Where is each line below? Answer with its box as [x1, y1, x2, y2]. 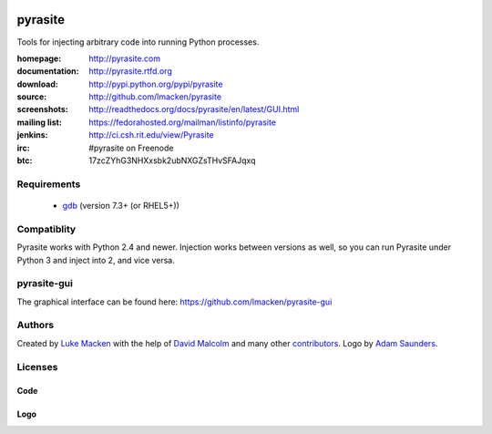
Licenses [16, 360, 58, 373]
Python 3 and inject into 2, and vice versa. [16, 254, 175, 265]
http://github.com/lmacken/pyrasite [88, 91, 222, 102]
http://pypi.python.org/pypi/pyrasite [88, 78, 223, 89]
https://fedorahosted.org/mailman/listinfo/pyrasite [88, 117, 277, 128]
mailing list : [16, 117, 63, 128]
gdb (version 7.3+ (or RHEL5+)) [62, 200, 179, 211]
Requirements [16, 178, 81, 191]
